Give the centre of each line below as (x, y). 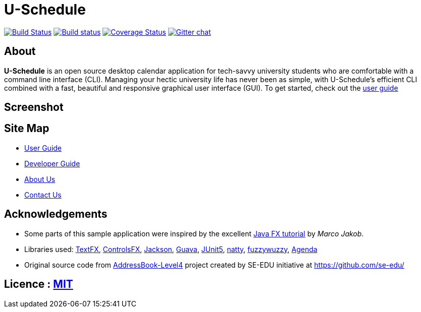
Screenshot (34, 107)
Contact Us (43, 195)
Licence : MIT (39, 284)
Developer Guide (52, 163)
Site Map (27, 129)
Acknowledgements (56, 214)
